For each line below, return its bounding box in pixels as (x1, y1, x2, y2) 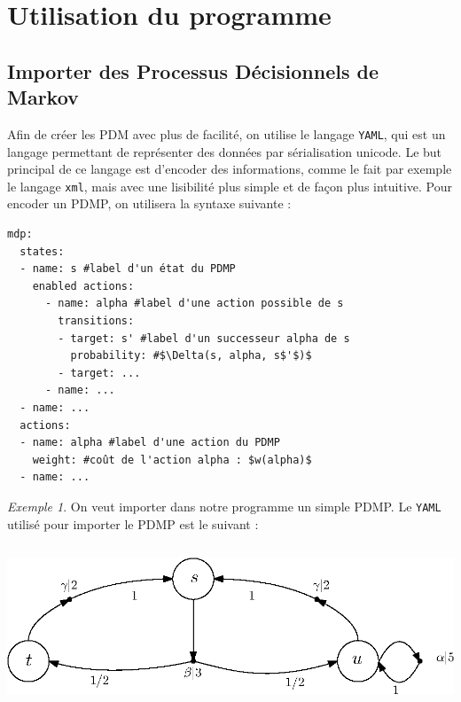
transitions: (58, 315, 135, 328)
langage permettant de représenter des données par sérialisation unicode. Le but (7, 142, 442, 160)
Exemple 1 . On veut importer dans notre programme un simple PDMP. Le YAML (7, 496, 441, 515)
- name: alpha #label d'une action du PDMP (20, 436, 280, 449)
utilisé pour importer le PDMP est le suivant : (7, 514, 259, 533)
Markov (7, 83, 79, 111)
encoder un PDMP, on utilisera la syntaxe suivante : (7, 194, 292, 213)
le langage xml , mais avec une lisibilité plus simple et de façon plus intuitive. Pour (7, 176, 452, 195)
